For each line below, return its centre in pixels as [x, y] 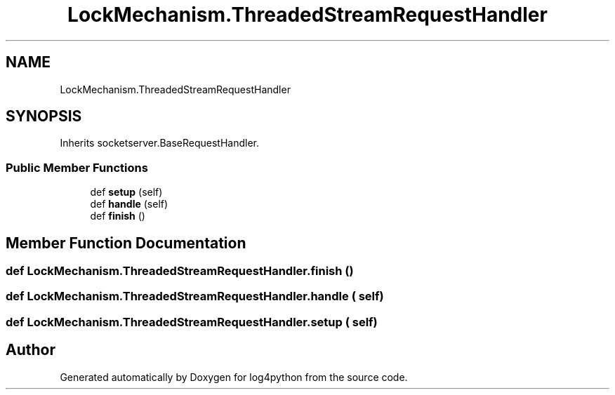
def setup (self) [126, 192]
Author [31, 350]
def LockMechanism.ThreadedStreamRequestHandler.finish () [180, 271]
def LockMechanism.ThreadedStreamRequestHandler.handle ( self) [195, 296]
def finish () [118, 216]
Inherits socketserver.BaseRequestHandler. [160, 143]
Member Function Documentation [126, 243]
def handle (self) [129, 204]
